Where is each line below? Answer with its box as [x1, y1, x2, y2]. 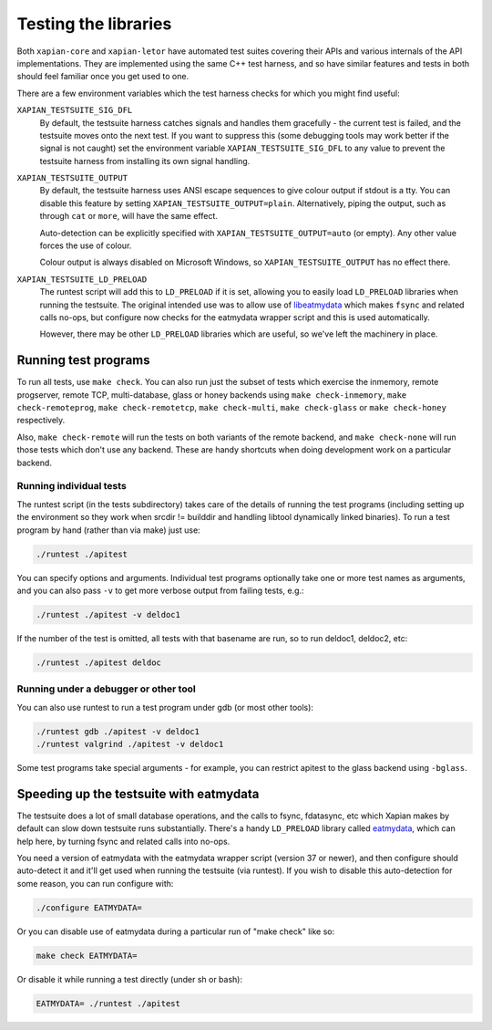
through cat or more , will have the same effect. [39, 211, 219, 222]
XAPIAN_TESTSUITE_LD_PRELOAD [16, 274, 148, 285]
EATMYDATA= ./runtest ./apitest [36, 998, 181, 1008]
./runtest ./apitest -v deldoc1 [36, 609, 181, 619]
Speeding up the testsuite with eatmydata [16, 786, 260, 802]
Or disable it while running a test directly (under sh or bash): [16, 973, 243, 984]
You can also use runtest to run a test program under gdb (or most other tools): [16, 702, 314, 713]
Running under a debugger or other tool [16, 682, 196, 695]
